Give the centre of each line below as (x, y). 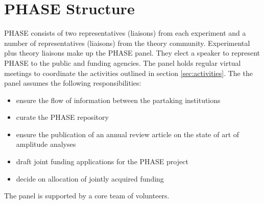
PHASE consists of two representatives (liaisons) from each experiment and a (125, 33)
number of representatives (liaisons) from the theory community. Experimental (127, 43)
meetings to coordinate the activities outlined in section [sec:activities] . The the (128, 73)
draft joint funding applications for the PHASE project (102, 161)
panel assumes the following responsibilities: (73, 83)
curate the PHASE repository (62, 117)
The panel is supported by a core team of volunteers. (87, 196)
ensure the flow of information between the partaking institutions (118, 100)
